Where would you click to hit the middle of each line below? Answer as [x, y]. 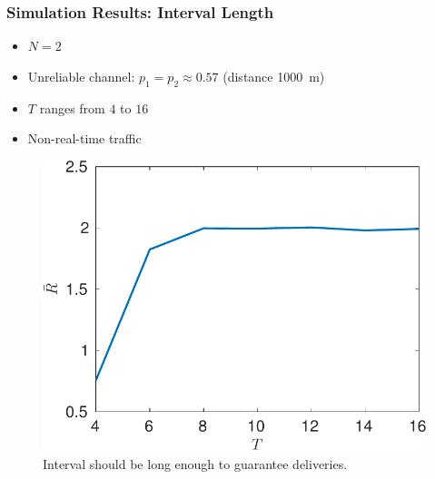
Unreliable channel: [81, 76]
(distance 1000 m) [274, 76]
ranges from [72, 108]
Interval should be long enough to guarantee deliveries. [195, 463]
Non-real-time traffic [84, 138]
